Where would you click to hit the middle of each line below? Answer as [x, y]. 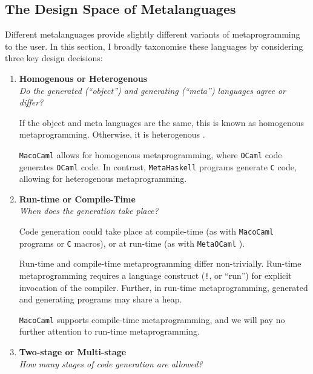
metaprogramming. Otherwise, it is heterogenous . [112, 134]
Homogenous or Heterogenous [83, 78]
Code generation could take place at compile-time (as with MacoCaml [146, 231]
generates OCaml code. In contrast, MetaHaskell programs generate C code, [158, 166]
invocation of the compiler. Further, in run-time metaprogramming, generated [163, 287]
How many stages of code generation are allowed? [111, 363]
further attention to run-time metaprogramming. [109, 331]
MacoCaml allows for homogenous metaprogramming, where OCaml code [150, 154]
